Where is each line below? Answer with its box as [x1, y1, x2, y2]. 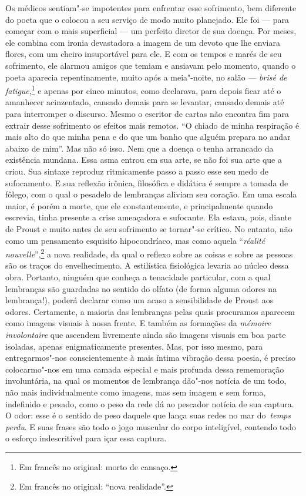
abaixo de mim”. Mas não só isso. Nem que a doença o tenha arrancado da [5, 142, 274, 154]
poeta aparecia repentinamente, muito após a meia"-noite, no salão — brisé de [5, 71, 287, 83]
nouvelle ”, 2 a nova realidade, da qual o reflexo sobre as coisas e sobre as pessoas [5, 246, 293, 260]
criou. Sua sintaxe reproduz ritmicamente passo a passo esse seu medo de [5, 165, 268, 177]
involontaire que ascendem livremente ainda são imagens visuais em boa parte [5, 328, 286, 340]
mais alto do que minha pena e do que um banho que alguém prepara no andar [5, 130, 291, 143]
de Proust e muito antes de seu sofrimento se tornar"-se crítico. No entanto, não [5, 222, 292, 234]
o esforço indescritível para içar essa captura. [5, 432, 167, 444]
